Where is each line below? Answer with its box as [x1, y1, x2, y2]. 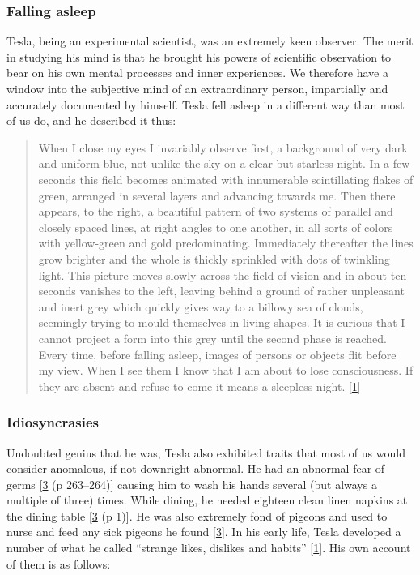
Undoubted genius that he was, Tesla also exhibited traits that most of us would [6, 444, 405, 461]
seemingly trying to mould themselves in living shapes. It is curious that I [38, 314, 405, 331]
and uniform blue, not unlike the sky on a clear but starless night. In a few [38, 155, 410, 172]
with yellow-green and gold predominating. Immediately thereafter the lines [38, 234, 414, 251]
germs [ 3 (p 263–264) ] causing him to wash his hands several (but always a [6, 475, 377, 492]
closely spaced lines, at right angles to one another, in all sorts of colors [38, 218, 393, 235]
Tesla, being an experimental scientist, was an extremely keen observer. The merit [6, 32, 414, 49]
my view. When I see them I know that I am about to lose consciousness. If [38, 362, 414, 379]
